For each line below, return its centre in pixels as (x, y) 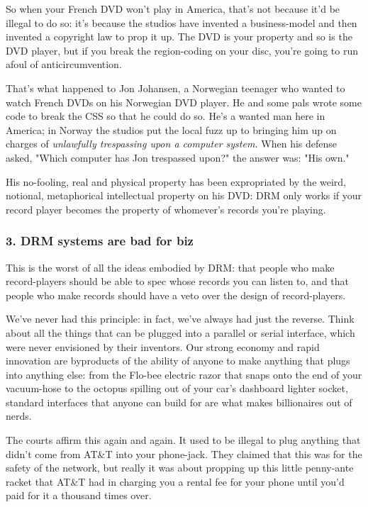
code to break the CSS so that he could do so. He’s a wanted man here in (166, 116)
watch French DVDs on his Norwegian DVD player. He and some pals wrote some (184, 102)
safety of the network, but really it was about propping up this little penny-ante (180, 468)
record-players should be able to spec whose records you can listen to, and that (178, 281)
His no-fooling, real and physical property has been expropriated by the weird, (176, 181)
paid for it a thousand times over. (79, 495)
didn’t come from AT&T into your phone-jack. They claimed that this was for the (184, 453)
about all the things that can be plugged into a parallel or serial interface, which (180, 332)
